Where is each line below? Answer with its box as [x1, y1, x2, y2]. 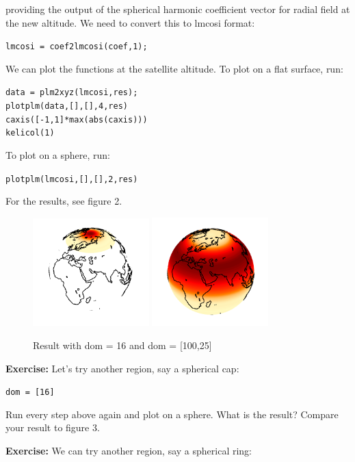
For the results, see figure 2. [5, 194, 122, 208]
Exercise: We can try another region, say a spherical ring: [5, 443, 252, 457]
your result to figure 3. [5, 420, 100, 435]
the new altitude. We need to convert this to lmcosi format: [5, 15, 255, 29]
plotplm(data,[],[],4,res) [5, 101, 128, 112]
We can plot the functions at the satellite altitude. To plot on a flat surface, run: [5, 61, 343, 75]
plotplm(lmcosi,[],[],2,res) [5, 174, 138, 184]
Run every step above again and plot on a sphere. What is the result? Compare [5, 407, 339, 421]
